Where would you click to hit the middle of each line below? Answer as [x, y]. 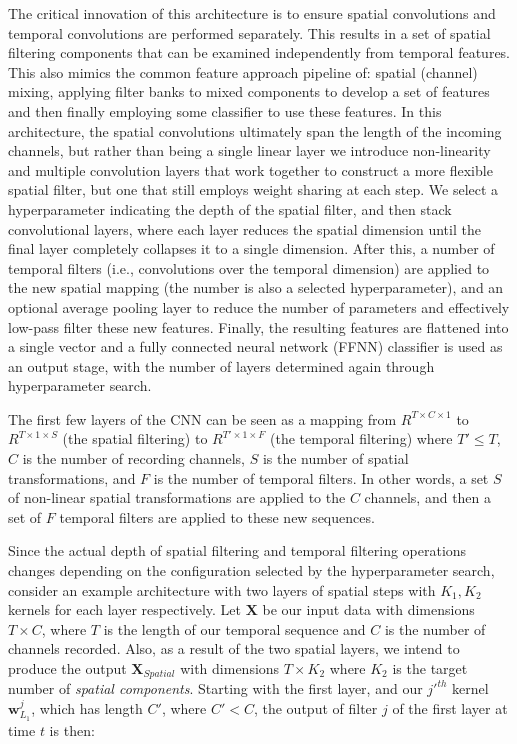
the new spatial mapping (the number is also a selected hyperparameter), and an [256, 287]
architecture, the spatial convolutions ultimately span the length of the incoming [255, 130]
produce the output [67, 668]
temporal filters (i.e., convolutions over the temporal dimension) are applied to [249, 267]
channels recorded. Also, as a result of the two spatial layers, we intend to [234, 648]
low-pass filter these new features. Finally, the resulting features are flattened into [258, 326]
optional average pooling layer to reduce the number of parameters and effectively [259, 306]
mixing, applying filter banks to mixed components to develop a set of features [249, 91]
